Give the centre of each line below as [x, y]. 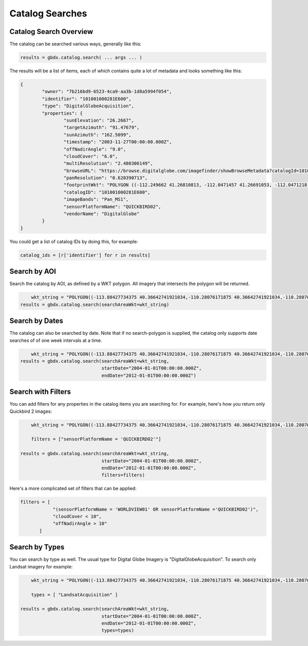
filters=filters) [123, 475]
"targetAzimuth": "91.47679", [101, 128]
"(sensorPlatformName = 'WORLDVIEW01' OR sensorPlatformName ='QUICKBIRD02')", [156, 509]
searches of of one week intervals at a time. [56, 340]
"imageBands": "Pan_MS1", [96, 199]
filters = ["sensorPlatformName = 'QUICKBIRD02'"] [96, 439]
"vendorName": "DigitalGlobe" [101, 214]
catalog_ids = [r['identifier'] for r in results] [85, 255]
